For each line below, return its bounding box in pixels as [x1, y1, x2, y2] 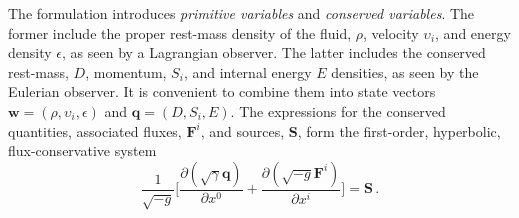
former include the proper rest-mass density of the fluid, [8, 22, 352, 43]
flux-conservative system [8, 140, 157, 161]
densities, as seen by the [331, 61, 479, 82]
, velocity [363, 22, 419, 43]
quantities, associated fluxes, [8, 120, 182, 141]
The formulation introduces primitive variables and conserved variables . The [8, 3, 475, 23]
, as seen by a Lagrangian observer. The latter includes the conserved [62, 42, 486, 63]
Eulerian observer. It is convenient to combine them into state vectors [8, 81, 436, 102]
